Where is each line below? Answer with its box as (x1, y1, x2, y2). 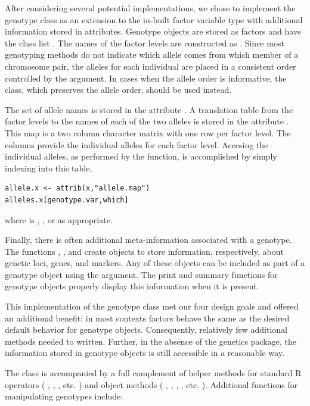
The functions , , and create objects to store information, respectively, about (5, 245, 284, 257)
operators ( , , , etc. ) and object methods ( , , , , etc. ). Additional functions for (5, 378, 298, 391)
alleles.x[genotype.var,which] (5, 195, 129, 204)
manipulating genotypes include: (5, 390, 123, 402)
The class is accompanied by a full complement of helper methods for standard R (5, 367, 302, 379)
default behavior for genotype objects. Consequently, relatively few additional (5, 323, 287, 336)
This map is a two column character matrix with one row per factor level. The (5, 126, 291, 139)
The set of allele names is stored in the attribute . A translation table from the (5, 103, 293, 115)
